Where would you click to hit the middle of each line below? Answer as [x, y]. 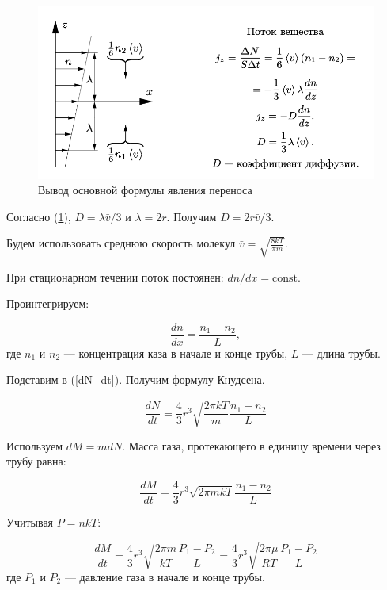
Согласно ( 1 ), [39, 216]
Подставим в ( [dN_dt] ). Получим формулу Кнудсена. [136, 379]
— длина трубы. [341, 352]
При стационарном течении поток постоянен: [115, 276]
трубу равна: [36, 461]
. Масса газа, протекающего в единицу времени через [251, 445]
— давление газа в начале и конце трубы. [165, 576]
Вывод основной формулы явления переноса [145, 190]
